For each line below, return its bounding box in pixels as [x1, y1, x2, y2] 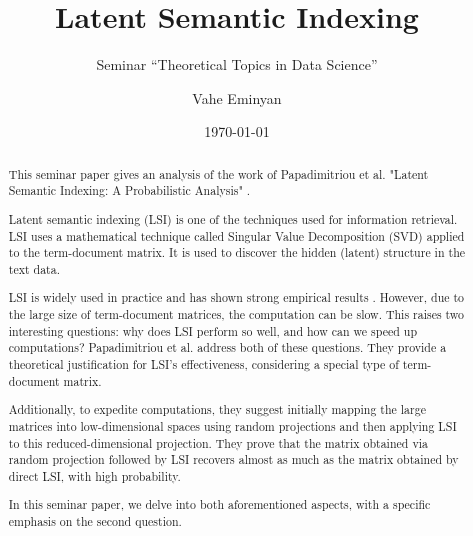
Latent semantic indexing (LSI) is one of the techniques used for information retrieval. [8, 210, 458, 227]
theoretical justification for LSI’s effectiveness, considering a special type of [8, 356, 399, 373]
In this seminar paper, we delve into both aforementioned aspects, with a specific [8, 496, 431, 513]
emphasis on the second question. [8, 513, 182, 530]
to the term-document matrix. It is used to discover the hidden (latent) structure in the [8, 244, 466, 261]
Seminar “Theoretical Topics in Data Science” [96, 54, 378, 75]
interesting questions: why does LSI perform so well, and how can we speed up [8, 322, 418, 339]
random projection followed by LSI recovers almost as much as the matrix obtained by [8, 451, 459, 468]
